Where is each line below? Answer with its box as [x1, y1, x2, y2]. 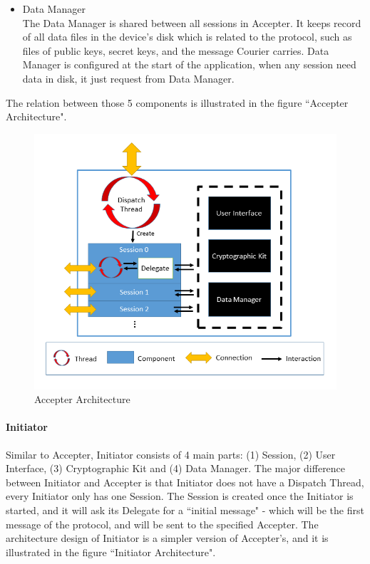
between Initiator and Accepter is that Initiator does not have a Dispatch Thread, [6, 474, 364, 489]
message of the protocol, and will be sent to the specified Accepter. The [6, 516, 319, 531]
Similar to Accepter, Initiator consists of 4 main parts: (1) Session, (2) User [6, 446, 336, 461]
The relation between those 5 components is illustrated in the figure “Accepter [6, 95, 349, 110]
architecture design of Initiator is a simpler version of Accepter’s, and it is [6, 531, 329, 545]
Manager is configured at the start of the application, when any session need [22, 57, 356, 72]
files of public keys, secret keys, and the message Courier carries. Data [22, 43, 329, 58]
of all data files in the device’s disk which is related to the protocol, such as [22, 29, 352, 44]
